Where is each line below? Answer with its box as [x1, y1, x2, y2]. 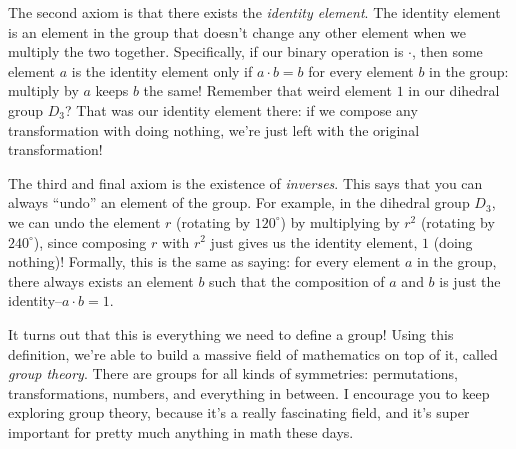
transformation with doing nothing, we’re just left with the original [8, 119, 420, 140]
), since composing [33, 231, 147, 252]
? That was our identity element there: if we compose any [65, 99, 418, 120]
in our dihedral [408, 80, 500, 101]
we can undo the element [8, 211, 161, 232]
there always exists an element [8, 270, 194, 291]
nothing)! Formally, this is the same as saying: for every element [8, 251, 401, 272]
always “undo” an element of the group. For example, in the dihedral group [8, 192, 470, 213]
